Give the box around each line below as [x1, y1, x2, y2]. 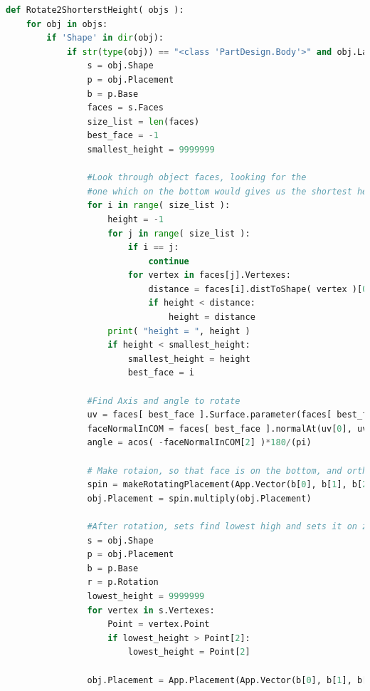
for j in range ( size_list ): [107, 228, 250, 239]
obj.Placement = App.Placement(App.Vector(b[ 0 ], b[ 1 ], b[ [87, 675, 368, 685]
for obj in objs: [26, 19, 108, 29]
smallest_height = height [127, 353, 250, 364]
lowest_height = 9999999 [87, 591, 205, 601]
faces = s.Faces [87, 103, 164, 113]
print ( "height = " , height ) [107, 326, 250, 336]
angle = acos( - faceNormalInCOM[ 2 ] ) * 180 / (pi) [87, 437, 312, 448]
